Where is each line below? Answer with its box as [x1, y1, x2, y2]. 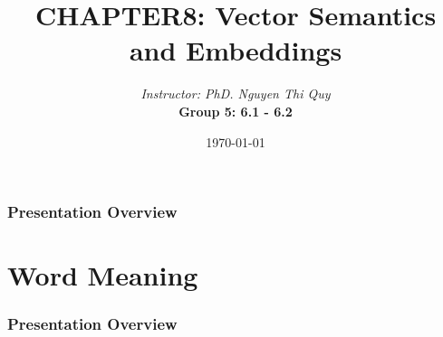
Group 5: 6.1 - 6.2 [178, 101, 293, 120]
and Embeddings [129, 32, 342, 69]
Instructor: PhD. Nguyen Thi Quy [140, 84, 331, 103]
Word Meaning [7, 257, 198, 294]
